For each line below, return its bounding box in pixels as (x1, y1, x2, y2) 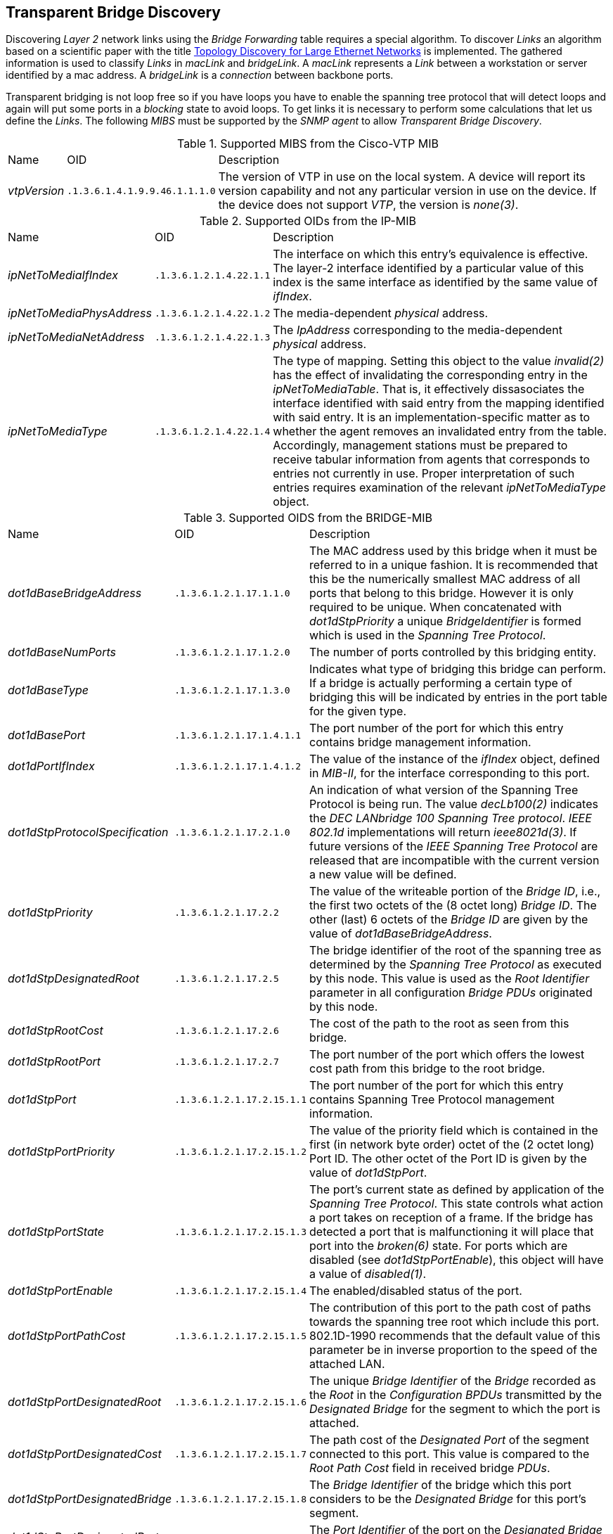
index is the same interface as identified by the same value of (273, 275, 598, 290)
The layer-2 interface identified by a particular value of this (273, 261, 584, 276)
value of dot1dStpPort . (309, 1165, 427, 1180)
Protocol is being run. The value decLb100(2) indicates (309, 797, 598, 812)
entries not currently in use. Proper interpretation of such (273, 466, 575, 481)
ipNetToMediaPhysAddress (8, 306, 152, 321)
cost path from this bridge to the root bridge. (309, 1061, 546, 1076)
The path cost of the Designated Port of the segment (309, 1433, 589, 1447)
